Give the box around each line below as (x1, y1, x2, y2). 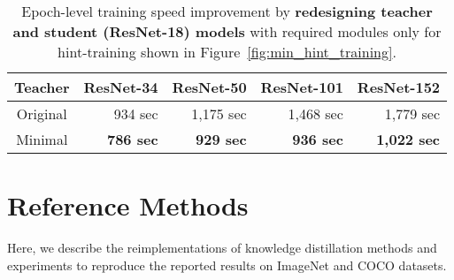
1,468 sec (288, 103, 343, 124)
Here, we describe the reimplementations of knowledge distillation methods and (7, 238, 437, 257)
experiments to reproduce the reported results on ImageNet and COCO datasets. (7, 255, 447, 274)
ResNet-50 (172, 77, 247, 97)
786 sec (106, 129, 158, 149)
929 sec (196, 129, 247, 149)
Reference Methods (7, 187, 249, 223)
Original (16, 103, 67, 124)
